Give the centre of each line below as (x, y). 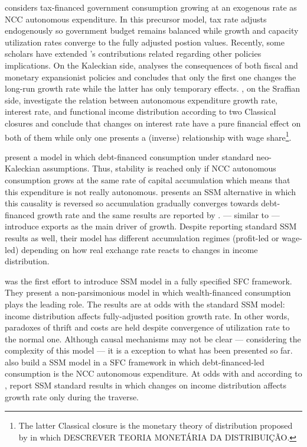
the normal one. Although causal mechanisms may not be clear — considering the (153, 339)
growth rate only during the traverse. (72, 396)
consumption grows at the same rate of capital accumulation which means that (148, 179)
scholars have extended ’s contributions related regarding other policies (133, 54)
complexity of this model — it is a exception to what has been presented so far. (149, 350)
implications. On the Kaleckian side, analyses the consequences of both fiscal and (151, 65)
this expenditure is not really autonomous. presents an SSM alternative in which (150, 191)
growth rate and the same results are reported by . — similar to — (159, 214)
